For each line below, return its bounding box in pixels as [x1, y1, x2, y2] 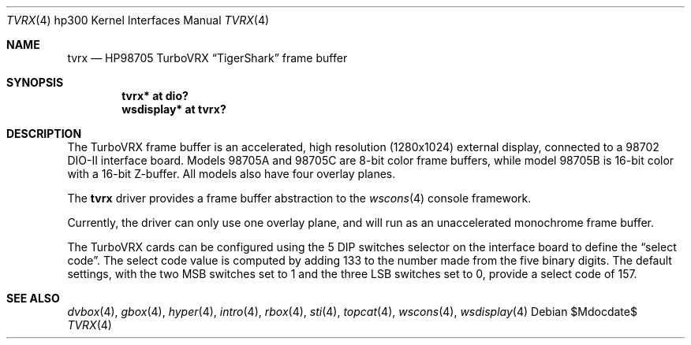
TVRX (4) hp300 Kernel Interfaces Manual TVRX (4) [6, 13, 270, 27]
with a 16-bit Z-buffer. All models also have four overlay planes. [67, 167, 396, 180]
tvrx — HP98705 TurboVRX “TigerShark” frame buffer [67, 51, 348, 65]
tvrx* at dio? [121, 89, 189, 102]
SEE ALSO [6, 291, 60, 305]
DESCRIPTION [6, 127, 82, 140]
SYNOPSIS [6, 76, 64, 89]
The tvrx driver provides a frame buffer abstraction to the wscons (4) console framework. [67, 191, 532, 205]
